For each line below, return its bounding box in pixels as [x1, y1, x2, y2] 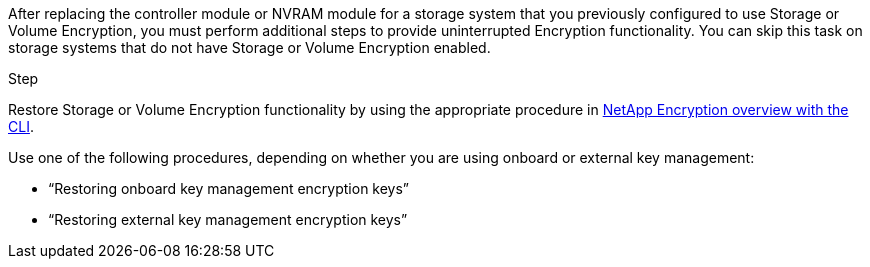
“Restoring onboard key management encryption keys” [48, 180, 410, 197]
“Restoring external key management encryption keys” [48, 211, 408, 228]
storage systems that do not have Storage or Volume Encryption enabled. [8, 39, 491, 56]
